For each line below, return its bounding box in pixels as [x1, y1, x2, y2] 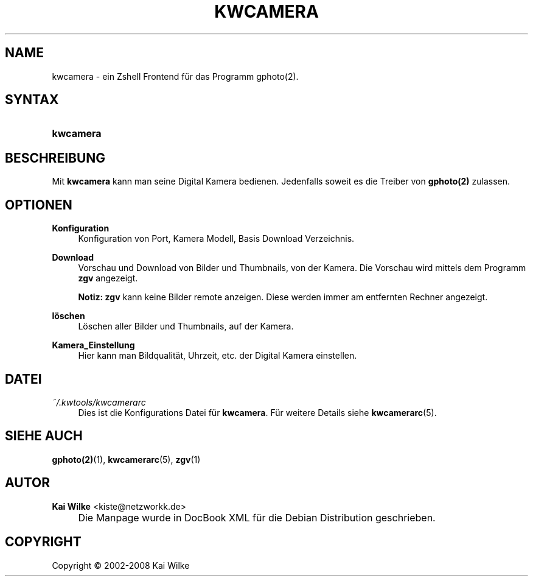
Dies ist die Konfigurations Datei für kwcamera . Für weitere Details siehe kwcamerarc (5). [78, 407, 437, 418]
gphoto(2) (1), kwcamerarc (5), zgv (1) [52, 454, 201, 465]
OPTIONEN [5, 197, 72, 213]
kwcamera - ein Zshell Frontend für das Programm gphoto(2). [52, 71, 299, 82]
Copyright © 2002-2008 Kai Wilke [52, 560, 190, 571]
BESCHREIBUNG [5, 150, 106, 166]
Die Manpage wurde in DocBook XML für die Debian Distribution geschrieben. [78, 511, 436, 524]
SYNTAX [5, 92, 59, 108]
